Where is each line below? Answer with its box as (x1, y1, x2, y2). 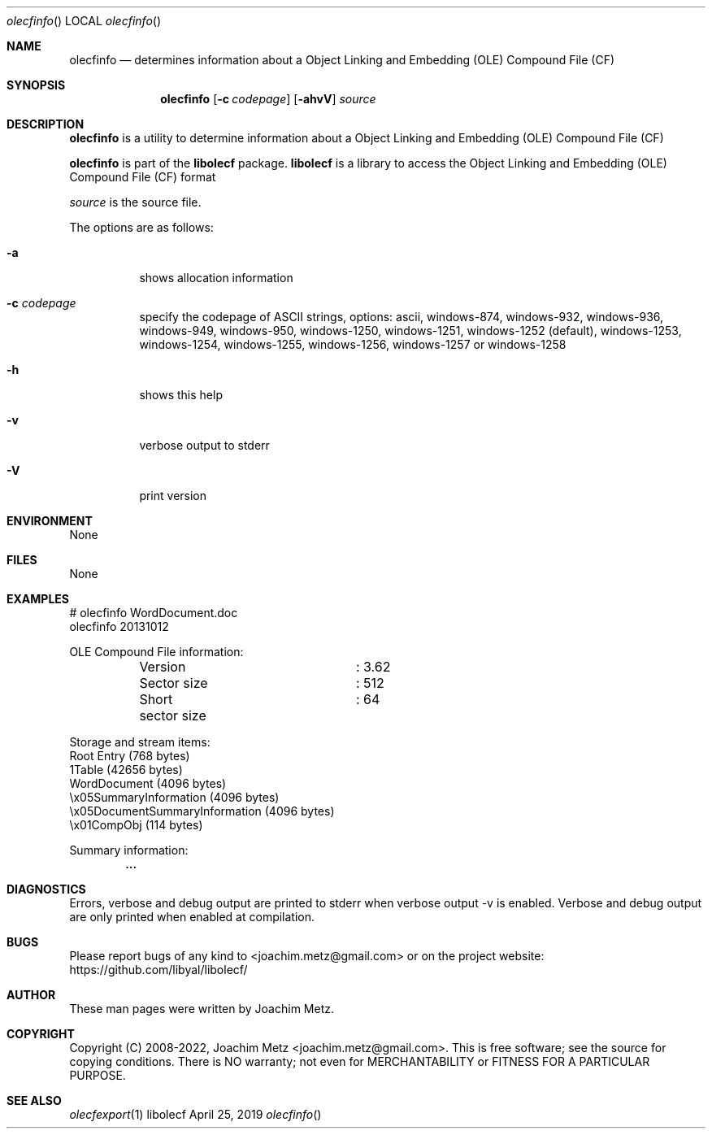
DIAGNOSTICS (7, 882, 86, 896)
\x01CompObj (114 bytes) (69, 818, 203, 832)
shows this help (139, 388, 223, 402)
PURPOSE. (69, 1068, 126, 1082)
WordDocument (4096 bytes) (69, 776, 227, 790)
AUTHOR (7, 988, 56, 1002)
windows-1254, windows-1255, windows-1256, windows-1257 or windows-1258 (139, 337, 567, 351)
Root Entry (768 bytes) (69, 749, 190, 763)
